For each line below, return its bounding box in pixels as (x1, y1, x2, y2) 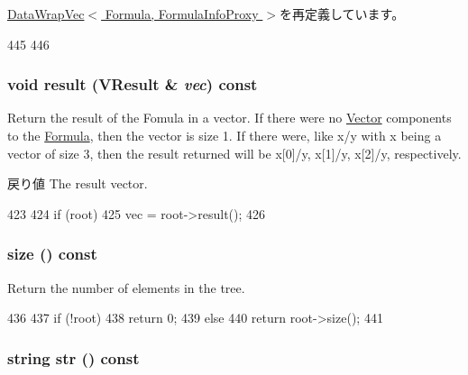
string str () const (7, 346, 140, 369)
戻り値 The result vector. (7, 174, 148, 193)
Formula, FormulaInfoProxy (105, 5, 259, 23)
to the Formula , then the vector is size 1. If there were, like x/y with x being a (7, 126, 442, 144)
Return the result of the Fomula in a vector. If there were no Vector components (7, 108, 452, 127)
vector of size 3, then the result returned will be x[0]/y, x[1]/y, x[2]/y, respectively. (7, 143, 462, 162)
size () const (7, 242, 97, 265)
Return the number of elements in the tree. (7, 278, 245, 297)
